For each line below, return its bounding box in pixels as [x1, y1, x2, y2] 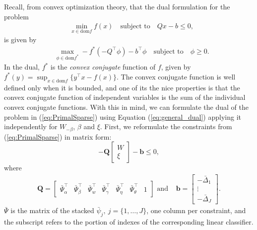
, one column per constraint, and [146, 205, 246, 216]
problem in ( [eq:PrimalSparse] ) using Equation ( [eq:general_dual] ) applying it [4, 111, 241, 122]
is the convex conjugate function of [50, 62, 156, 72]
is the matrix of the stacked [10, 205, 94, 216]
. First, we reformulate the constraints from [100, 121, 232, 132]
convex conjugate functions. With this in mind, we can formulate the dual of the [4, 101, 249, 112]
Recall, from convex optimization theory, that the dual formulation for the [4, 1, 230, 11]
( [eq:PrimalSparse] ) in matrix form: [4, 131, 112, 142]
